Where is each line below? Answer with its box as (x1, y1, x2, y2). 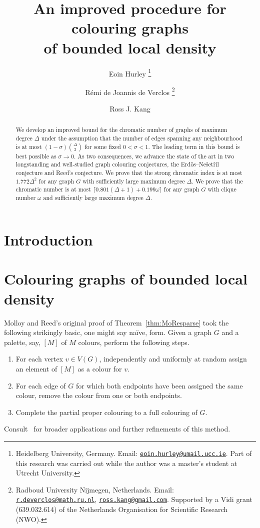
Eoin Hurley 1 (108, 66, 151, 78)
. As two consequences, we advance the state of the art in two (73, 151, 234, 160)
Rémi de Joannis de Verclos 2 (85, 85, 175, 97)
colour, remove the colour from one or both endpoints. (15, 390, 182, 400)
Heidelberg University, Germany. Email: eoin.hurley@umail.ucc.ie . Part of (15, 447, 252, 458)
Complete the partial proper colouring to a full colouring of (15, 406, 197, 417)
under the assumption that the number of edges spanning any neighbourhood (41, 134, 242, 142)
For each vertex (15, 353, 63, 364)
